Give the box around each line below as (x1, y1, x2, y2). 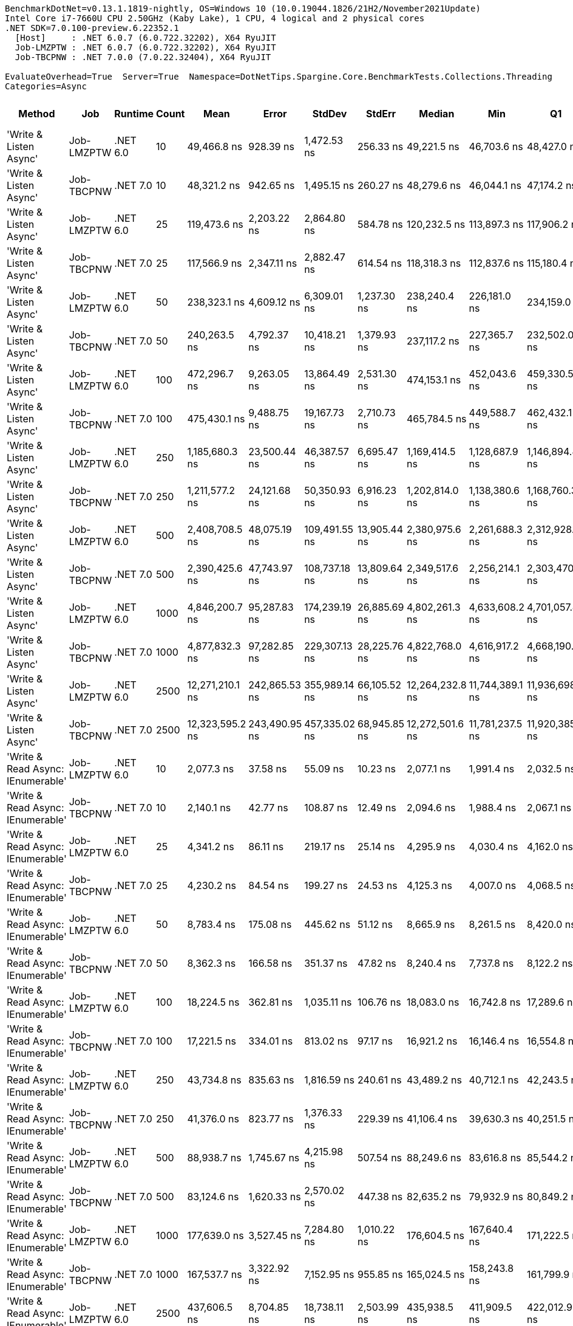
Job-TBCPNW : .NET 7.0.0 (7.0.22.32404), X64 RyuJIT (15, 52, 271, 62)
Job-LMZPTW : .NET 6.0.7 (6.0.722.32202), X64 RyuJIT (15, 43, 276, 52)
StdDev (312, 108, 347, 120)
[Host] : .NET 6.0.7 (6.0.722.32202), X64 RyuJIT (15, 33, 276, 43)
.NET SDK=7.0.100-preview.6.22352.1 (5, 23, 179, 33)
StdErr (366, 108, 396, 120)
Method (18, 108, 55, 120)
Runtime (114, 108, 154, 120)
